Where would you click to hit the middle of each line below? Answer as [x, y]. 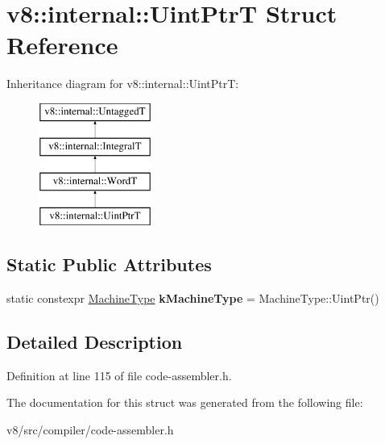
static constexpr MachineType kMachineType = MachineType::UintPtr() [193, 297]
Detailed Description [95, 341]
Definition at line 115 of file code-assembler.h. [119, 375]
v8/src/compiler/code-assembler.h [90, 429]
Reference [62, 45]
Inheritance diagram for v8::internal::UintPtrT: [123, 84]
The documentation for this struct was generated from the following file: [185, 402]
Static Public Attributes [109, 264]
